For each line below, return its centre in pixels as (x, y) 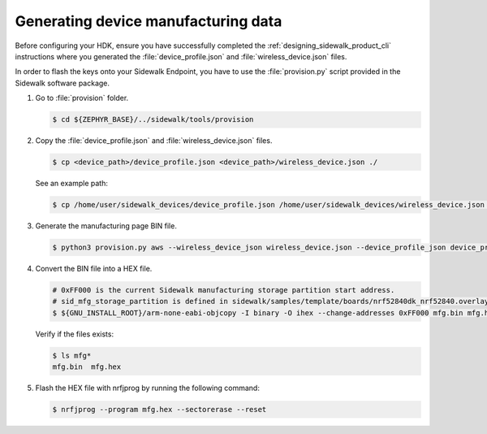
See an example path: (72, 184)
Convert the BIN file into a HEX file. (94, 268)
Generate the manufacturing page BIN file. (106, 226)
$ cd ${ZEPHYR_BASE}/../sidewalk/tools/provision (153, 119)
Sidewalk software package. (62, 83)
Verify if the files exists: (74, 334)
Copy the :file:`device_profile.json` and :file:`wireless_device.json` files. (154, 141)
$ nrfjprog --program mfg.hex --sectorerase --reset (159, 410)
